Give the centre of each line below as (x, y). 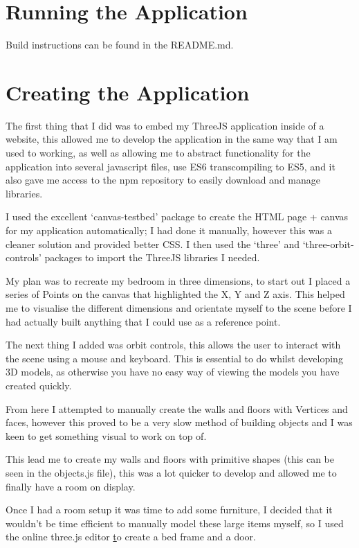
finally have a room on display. (71, 486)
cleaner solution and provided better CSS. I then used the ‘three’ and (153, 244)
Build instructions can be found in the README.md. (120, 45)
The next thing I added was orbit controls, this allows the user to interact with (173, 345)
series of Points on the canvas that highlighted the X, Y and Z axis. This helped (175, 294)
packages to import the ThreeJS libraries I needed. (152, 257)
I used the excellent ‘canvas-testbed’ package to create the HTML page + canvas (177, 216)
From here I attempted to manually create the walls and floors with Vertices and (177, 408)
